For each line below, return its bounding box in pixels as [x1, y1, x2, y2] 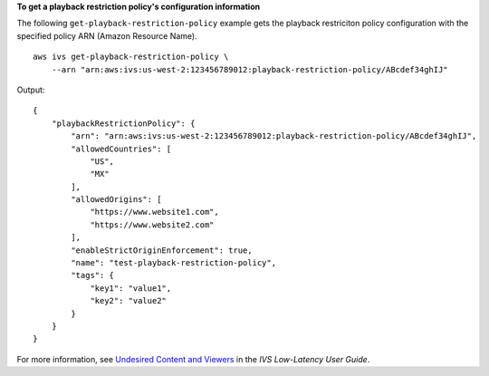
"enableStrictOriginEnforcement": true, [71, 245, 253, 255]
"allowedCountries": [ [71, 143, 172, 154]
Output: [16, 84, 45, 95]
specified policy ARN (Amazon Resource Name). [16, 30, 198, 41]
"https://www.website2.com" [90, 219, 215, 230]
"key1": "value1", [90, 283, 172, 294]
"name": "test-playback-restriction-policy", [71, 258, 276, 268]
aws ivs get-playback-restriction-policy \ [33, 52, 229, 63]
